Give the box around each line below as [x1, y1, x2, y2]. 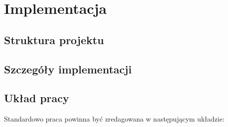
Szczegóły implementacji [4, 61, 132, 76]
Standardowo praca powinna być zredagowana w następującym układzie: [4, 114, 225, 124]
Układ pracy [4, 90, 69, 106]
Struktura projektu [4, 32, 104, 47]
